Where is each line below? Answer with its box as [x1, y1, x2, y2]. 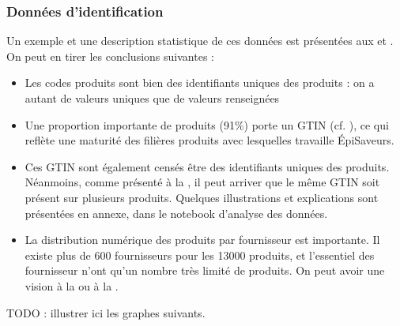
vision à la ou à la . [25, 277, 119, 294]
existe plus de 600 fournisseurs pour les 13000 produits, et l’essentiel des [25, 246, 375, 263]
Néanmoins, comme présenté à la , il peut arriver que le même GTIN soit [25, 174, 380, 190]
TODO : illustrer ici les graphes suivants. [6, 304, 206, 320]
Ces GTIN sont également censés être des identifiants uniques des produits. [25, 158, 390, 174]
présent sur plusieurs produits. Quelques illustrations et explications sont [25, 189, 379, 205]
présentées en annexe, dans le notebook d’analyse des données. [25, 204, 328, 221]
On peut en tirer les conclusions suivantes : [6, 47, 214, 64]
